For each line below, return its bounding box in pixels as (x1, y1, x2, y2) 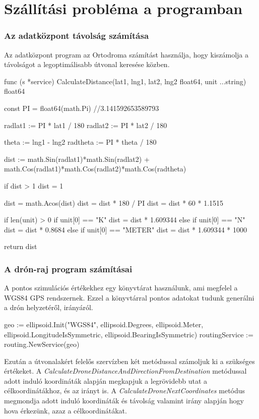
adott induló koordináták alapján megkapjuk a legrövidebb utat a (4, 375, 208, 386)
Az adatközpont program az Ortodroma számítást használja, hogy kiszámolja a (4, 49, 249, 59)
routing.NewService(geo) (4, 339, 80, 349)
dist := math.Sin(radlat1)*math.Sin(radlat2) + (4, 153, 150, 164)
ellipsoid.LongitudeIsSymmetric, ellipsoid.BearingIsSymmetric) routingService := (4, 329, 253, 339)
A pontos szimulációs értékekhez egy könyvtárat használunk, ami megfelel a (4, 282, 238, 293)
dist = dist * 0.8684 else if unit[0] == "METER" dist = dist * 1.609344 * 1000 (4, 224, 247, 234)
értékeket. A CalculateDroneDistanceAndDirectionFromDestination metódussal (4, 366, 247, 376)
